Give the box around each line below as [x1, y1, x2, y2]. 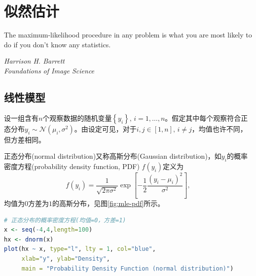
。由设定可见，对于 [74, 123, 137, 134]
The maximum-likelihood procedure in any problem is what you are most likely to [4, 30, 252, 40]
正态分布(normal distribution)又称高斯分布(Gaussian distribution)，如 [4, 151, 221, 161]
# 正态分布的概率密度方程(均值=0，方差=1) [4, 216, 126, 224]
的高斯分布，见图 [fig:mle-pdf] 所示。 [52, 198, 165, 208]
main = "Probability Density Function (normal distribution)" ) [21, 265, 234, 272]
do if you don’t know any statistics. [4, 39, 111, 49]
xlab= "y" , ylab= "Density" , [21, 255, 110, 262]
